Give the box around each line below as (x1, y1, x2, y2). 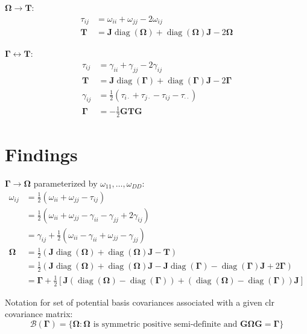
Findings (5, 141, 78, 166)
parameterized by (33, 176, 98, 189)
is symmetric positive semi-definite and (93, 320, 238, 329)
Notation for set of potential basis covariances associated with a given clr (5, 295, 274, 308)
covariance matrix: (5, 307, 73, 320)
